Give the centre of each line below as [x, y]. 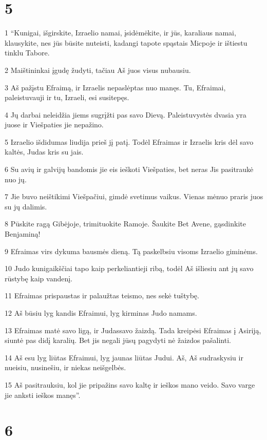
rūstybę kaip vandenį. [39, 278]
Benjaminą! [23, 234]
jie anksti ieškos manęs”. [43, 395]
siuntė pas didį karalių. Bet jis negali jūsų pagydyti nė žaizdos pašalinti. [118, 340]
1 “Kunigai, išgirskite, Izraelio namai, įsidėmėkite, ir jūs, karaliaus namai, [120, 33]
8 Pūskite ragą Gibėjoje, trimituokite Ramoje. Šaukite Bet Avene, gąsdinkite [125, 224]
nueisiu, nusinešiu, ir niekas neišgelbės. [65, 367]
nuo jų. [16, 179]
